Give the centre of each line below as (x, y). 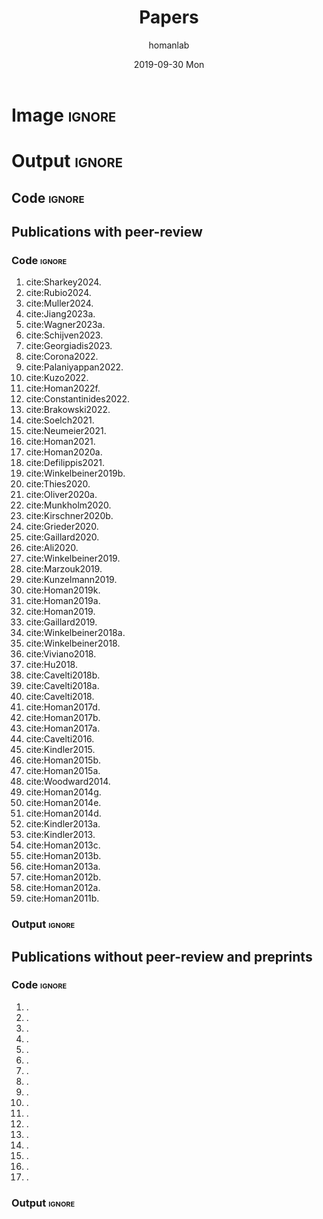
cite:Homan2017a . (63, 728)
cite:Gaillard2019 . (61, 622)
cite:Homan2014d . (63, 813)
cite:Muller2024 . (59, 303)
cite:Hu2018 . (51, 665)
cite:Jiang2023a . (60, 314)
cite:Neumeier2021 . (66, 431)
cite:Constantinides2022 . (78, 399)
